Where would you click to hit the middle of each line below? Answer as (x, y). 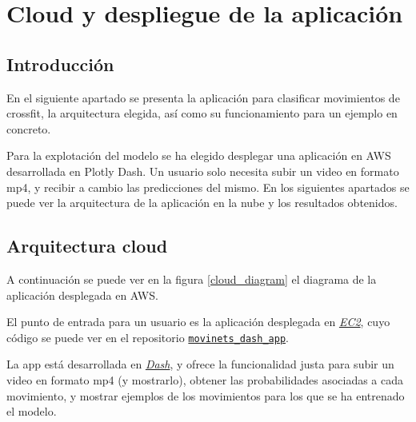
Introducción (60, 64)
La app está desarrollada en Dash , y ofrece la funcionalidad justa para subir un (200, 364)
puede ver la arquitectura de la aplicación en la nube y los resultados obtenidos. (202, 203)
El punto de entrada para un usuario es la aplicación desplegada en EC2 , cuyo (198, 322)
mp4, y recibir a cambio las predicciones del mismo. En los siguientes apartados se (208, 187)
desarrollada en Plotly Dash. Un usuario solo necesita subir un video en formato (203, 171)
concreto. (29, 128)
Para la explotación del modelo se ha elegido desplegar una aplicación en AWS (199, 155)
